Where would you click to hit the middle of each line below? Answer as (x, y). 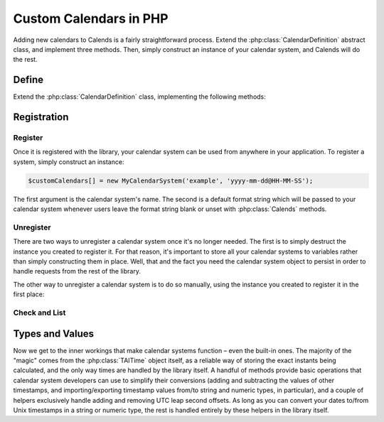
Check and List (39, 313)
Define (28, 80)
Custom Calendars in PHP (91, 18)
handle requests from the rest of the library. (77, 271)
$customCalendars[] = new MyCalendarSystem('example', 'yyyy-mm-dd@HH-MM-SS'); (171, 180)
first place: (29, 294)
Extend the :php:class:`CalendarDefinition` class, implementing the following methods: (139, 97)
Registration (41, 117)
